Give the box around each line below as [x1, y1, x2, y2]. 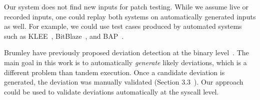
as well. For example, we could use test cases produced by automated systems [4, 21, 242, 31]
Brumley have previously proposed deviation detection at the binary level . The [4, 47, 249, 58]
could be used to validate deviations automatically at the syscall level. [4, 86, 219, 97]
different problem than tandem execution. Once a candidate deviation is [4, 67, 225, 77]
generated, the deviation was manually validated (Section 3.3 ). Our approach [4, 77, 243, 87]
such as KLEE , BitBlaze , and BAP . [4, 30, 124, 41]
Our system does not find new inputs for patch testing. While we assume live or [4, 1, 249, 11]
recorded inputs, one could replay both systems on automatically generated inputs [4, 11, 256, 21]
